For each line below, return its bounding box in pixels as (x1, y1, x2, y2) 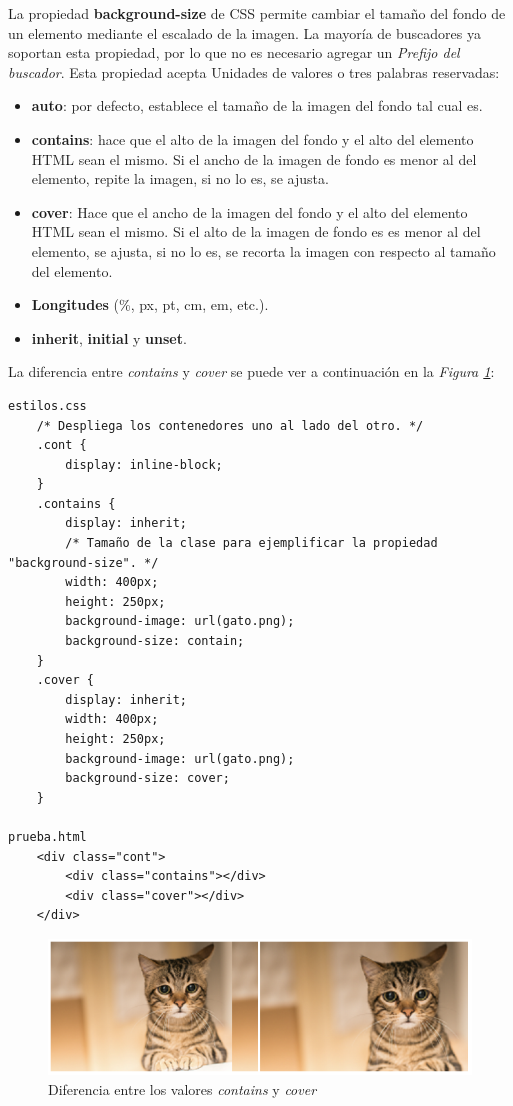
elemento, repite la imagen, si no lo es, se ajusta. (31, 168, 329, 189)
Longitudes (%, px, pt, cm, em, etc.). (31, 294, 269, 315)
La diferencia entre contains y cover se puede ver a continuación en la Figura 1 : (8, 361, 495, 382)
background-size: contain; (65, 634, 245, 649)
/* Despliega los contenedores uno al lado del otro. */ (36, 418, 424, 433)
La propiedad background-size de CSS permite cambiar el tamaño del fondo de (8, 3, 506, 23)
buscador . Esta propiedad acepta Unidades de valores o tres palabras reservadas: (8, 61, 500, 82)
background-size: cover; (65, 771, 230, 786)
